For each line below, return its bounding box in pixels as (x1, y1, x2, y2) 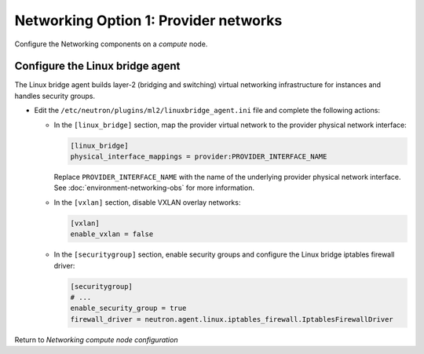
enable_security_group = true (70, 304, 187, 313)
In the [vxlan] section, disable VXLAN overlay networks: (53, 197, 241, 207)
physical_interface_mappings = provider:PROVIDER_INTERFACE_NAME (70, 152, 327, 161)
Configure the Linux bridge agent (14, 60, 181, 73)
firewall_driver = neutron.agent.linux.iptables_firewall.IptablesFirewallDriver (70, 315, 394, 323)
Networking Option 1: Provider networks (14, 12, 283, 29)
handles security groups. (14, 91, 96, 100)
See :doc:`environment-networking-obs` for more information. (53, 183, 255, 192)
